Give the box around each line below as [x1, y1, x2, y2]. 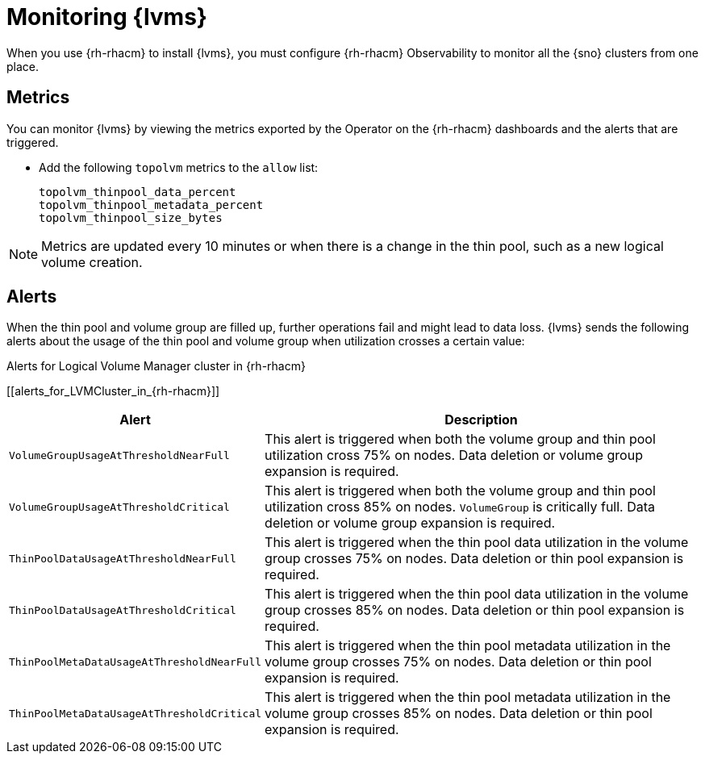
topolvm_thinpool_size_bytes [39, 211, 223, 224]
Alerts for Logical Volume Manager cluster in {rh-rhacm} [6, 359, 306, 374]
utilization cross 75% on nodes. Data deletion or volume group [265, 447, 643, 464]
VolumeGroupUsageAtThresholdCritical [9, 500, 230, 513]
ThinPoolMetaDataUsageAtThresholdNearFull [9, 655, 262, 668]
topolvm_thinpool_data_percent [39, 185, 236, 198]
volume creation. [41, 253, 143, 270]
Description [444, 411, 518, 428]
